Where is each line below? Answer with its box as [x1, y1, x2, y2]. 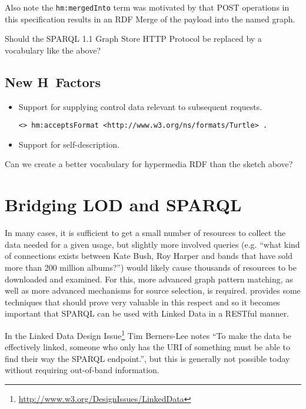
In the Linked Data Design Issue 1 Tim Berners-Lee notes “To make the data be [5, 327, 292, 341]
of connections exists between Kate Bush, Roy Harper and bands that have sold [5, 250, 292, 262]
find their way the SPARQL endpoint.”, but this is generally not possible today [5, 352, 290, 364]
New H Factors [5, 72, 101, 91]
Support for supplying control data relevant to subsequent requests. [18, 100, 262, 112]
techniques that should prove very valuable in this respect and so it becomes [5, 295, 280, 308]
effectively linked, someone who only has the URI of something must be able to [5, 341, 291, 353]
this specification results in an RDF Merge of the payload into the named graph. [5, 12, 295, 25]
